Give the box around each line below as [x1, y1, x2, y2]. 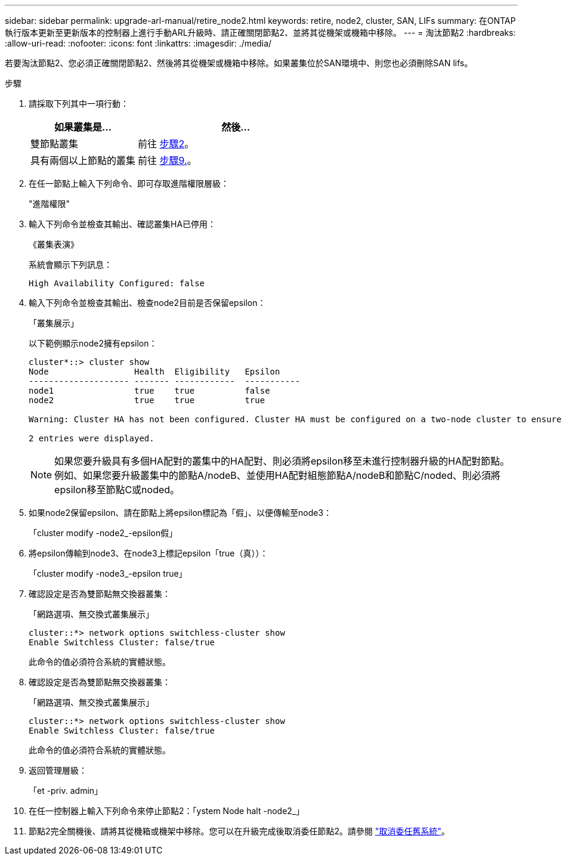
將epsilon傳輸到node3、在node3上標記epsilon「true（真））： [29, 548, 268, 558]
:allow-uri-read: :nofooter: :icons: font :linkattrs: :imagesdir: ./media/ [5, 38, 272, 48]
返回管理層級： [29, 765, 87, 775]
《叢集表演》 [29, 239, 79, 249]
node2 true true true [29, 395, 265, 405]
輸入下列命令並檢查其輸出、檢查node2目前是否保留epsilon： [29, 298, 266, 308]
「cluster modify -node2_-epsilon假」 [29, 528, 178, 538]
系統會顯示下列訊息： [29, 259, 112, 270]
